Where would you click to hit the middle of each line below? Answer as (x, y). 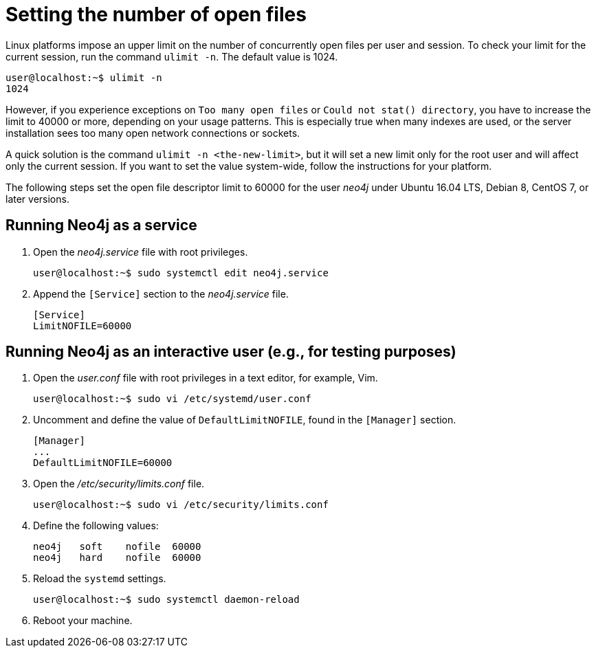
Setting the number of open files (156, 14)
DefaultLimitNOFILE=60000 (103, 463)
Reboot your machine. (83, 621)
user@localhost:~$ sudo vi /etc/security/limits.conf (181, 505)
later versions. (37, 199)
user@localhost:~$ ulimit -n (84, 77)
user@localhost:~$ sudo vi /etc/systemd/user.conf (172, 399)
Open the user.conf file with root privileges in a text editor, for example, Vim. (206, 378)
